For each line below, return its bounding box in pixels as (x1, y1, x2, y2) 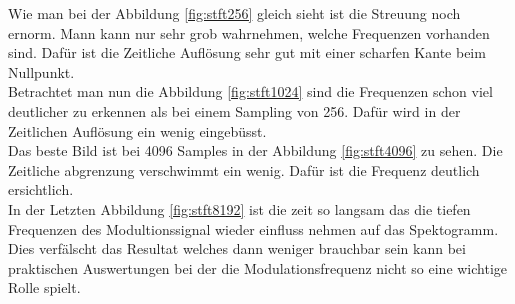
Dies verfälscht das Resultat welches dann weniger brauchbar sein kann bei (8, 238, 466, 259)
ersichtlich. (8, 179, 74, 200)
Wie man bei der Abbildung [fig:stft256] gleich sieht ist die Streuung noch (8, 3, 461, 23)
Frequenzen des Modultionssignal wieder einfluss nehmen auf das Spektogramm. (8, 218, 499, 239)
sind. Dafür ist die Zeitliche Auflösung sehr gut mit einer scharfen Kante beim (8, 42, 486, 63)
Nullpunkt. (8, 61, 75, 82)
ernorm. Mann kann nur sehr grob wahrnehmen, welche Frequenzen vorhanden (8, 22, 490, 43)
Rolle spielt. (8, 277, 81, 298)
